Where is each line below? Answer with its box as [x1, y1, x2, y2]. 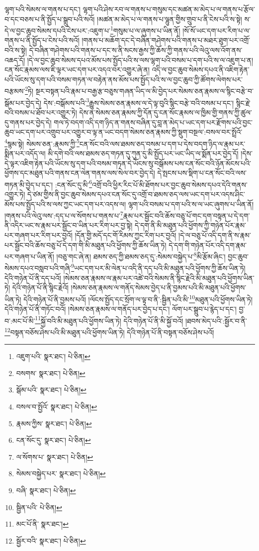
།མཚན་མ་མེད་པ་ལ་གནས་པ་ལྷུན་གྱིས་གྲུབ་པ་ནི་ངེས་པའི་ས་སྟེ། [97, 13, 242, 24]
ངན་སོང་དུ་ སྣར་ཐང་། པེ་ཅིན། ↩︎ [16, 435, 91, 445]
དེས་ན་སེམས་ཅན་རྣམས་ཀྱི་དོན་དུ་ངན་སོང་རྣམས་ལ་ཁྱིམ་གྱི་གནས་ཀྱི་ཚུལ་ [79, 107, 252, 117]
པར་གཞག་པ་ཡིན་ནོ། [4, 251, 54, 261]
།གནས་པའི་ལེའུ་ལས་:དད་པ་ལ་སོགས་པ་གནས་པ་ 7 [4, 209, 123, 220]
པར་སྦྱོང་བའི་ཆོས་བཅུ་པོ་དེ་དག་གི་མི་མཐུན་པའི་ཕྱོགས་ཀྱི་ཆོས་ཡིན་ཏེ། [4, 239, 167, 250]
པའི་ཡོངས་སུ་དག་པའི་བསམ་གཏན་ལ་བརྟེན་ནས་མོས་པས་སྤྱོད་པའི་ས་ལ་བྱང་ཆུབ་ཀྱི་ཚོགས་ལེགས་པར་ [4, 74, 243, 84]
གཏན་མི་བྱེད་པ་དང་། [4, 179, 53, 189]
